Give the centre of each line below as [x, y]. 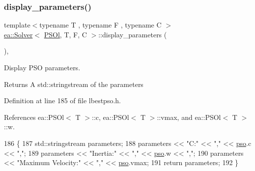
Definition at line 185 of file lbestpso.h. [62, 100]
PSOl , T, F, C [65, 34]
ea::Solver [18, 34]
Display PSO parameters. [42, 67]
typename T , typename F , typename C [100, 25]
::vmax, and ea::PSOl [189, 117]
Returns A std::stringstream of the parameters [74, 84]
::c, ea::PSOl [110, 117]
